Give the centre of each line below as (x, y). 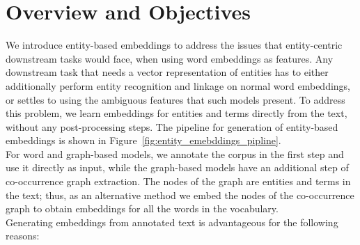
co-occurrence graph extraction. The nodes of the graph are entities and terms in (178, 181)
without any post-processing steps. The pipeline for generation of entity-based (172, 126)
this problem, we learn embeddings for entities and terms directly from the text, (177, 113)
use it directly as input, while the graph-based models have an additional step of (177, 167)
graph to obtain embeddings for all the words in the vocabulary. (142, 208)
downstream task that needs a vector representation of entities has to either (167, 72)
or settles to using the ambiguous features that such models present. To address (175, 99)
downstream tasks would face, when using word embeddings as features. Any (170, 58)
